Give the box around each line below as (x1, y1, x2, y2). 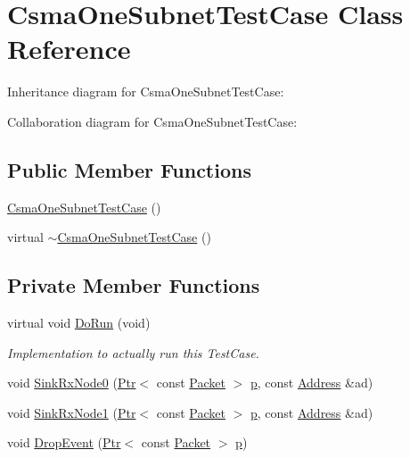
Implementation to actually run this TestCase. (7, 343, 259, 362)
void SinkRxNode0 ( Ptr (7, 373, 136, 392)
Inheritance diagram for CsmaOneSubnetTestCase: (7, 82, 284, 101)
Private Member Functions (7, 271, 260, 299)
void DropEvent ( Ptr (7, 433, 121, 452)
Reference (7, 30, 131, 67)
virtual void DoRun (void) (7, 313, 151, 332)
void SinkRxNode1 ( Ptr (7, 403, 136, 421)
